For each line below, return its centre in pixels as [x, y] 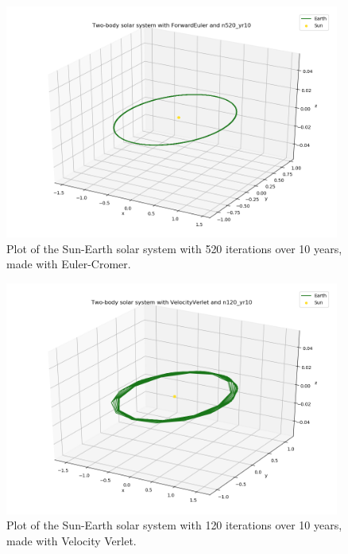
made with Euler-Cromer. [69, 264]
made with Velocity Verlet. [72, 540]
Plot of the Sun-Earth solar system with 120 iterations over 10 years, [174, 525]
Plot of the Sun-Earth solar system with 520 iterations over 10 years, [174, 248]
